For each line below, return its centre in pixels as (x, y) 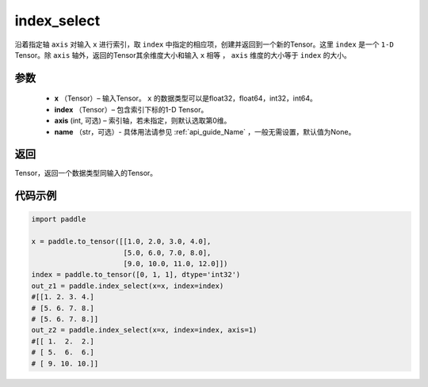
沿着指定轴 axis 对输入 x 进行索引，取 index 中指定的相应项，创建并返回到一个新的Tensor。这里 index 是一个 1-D (204, 44)
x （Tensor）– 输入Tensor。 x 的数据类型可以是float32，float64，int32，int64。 (185, 98)
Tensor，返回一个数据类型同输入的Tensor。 (86, 173)
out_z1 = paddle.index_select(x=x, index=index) (128, 286)
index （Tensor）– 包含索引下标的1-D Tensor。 (131, 109)
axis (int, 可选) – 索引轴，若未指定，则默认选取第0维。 (143, 121)
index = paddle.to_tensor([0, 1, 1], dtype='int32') (136, 275)
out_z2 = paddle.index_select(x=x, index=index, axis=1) (144, 330)
